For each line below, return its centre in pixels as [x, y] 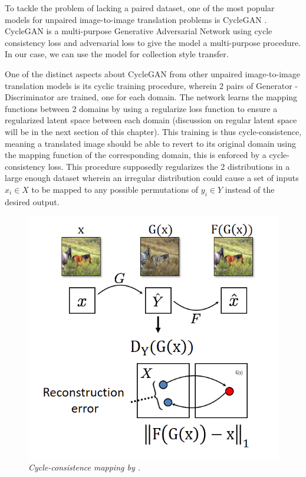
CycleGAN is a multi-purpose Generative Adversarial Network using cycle [139, 31]
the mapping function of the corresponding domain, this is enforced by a [136, 155]
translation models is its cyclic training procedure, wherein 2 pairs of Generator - [152, 85]
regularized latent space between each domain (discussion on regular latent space [151, 120]
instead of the [250, 189]
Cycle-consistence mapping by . [85, 467]
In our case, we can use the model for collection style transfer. [117, 54]
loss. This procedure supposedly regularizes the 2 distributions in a [169, 166]
